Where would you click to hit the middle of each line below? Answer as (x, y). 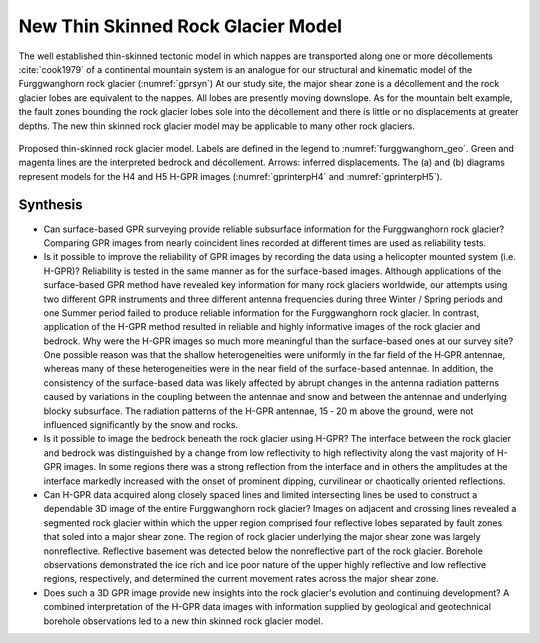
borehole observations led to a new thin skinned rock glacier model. (183, 621)
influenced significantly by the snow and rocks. (141, 425)
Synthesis (51, 205)
